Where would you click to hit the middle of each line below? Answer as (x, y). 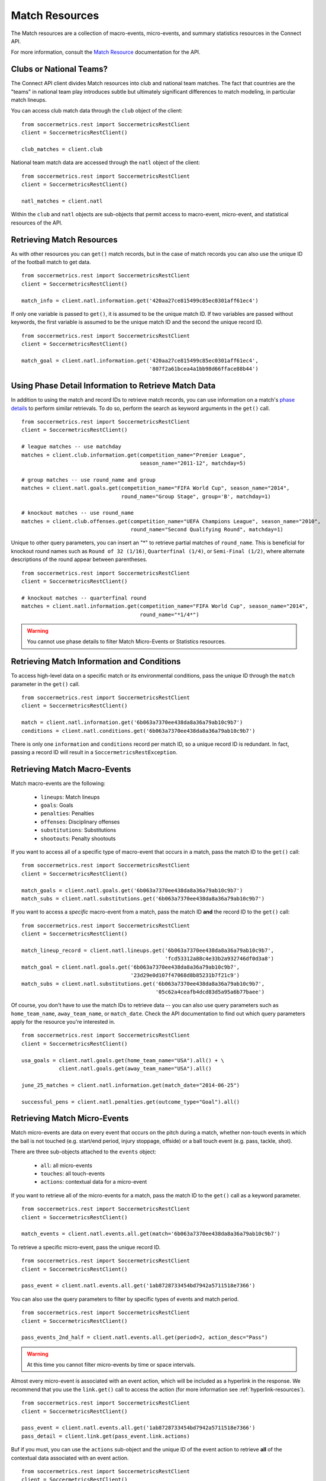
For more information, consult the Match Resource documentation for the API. (106, 52)
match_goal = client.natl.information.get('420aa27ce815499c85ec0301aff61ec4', (140, 360)
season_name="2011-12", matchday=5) (193, 463)
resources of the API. (37, 223)
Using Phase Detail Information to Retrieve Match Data (113, 386)
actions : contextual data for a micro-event (94, 1182)
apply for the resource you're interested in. (63, 1022)
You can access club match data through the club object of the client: (97, 111)
